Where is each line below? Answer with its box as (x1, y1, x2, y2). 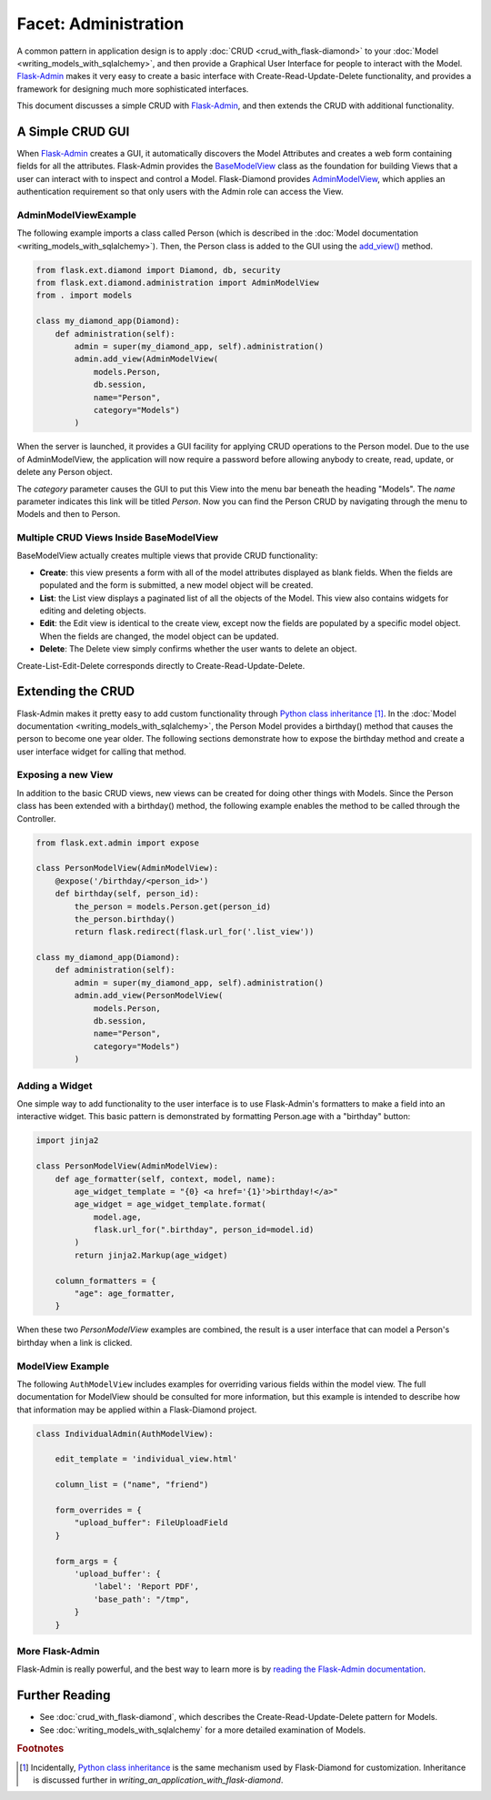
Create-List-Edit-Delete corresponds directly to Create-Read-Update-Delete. (16, 660, 306, 671)
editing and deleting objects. (39, 605, 146, 616)
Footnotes (16, 1743, 65, 1755)
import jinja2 (35, 1136, 99, 1146)
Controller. (16, 813, 56, 824)
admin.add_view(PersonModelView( (74, 990, 224, 1001)
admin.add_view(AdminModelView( (74, 354, 218, 364)
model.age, (93, 1211, 143, 1222)
